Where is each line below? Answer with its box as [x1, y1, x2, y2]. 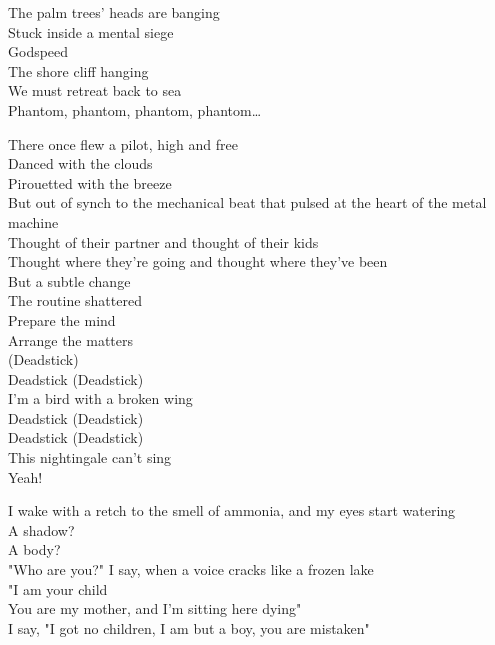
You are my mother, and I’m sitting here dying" [8, 598, 302, 619]
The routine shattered [8, 290, 142, 311]
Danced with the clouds [8, 153, 153, 174]
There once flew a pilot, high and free [8, 133, 238, 154]
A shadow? [8, 519, 75, 540]
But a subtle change [8, 270, 131, 291]
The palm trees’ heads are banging [8, 2, 220, 22]
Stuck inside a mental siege [8, 21, 174, 42]
